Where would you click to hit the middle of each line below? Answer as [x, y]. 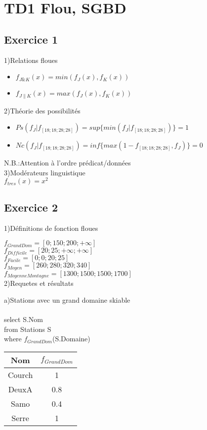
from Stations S [28, 329]
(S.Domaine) [71, 339]
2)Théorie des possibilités [42, 110]
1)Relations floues [31, 60]
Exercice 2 [31, 207]
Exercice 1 [31, 39]
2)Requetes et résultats [39, 283]
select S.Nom [24, 319]
